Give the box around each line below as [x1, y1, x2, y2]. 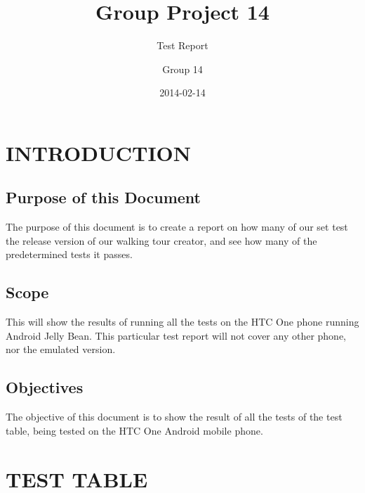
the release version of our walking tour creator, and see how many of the [6, 233, 317, 248]
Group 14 [162, 61, 203, 76]
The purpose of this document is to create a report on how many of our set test [6, 219, 348, 234]
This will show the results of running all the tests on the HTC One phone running [6, 314, 359, 329]
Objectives [6, 376, 84, 398]
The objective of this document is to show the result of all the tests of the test [6, 409, 343, 424]
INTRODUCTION [6, 138, 192, 167]
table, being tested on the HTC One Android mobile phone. [6, 423, 263, 437]
